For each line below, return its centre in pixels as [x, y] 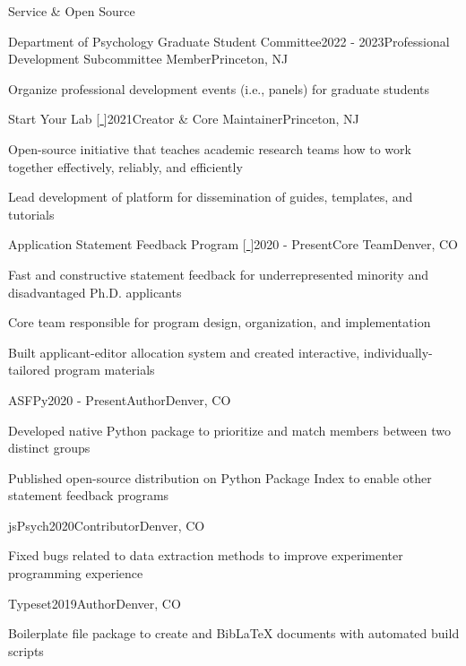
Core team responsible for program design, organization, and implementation [220, 322]
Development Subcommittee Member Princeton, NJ [148, 59]
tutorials [31, 214]
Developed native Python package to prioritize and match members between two [230, 430]
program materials [104, 370]
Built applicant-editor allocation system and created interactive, [184, 352]
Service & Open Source [72, 11]
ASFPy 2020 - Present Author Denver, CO [120, 399]
